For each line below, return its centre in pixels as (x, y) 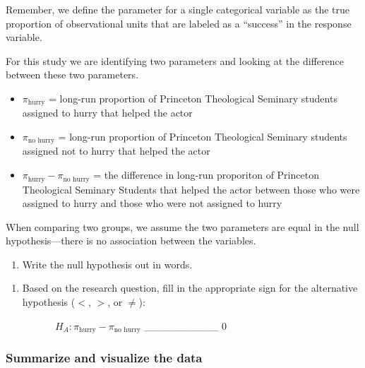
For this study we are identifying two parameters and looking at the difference (175, 60)
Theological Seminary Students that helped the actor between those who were (191, 189)
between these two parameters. (72, 75)
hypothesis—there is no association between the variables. (131, 241)
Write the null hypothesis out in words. (107, 264)
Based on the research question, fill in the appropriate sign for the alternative (190, 288)
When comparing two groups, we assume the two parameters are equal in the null (182, 226)
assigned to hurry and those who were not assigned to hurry (152, 203)
